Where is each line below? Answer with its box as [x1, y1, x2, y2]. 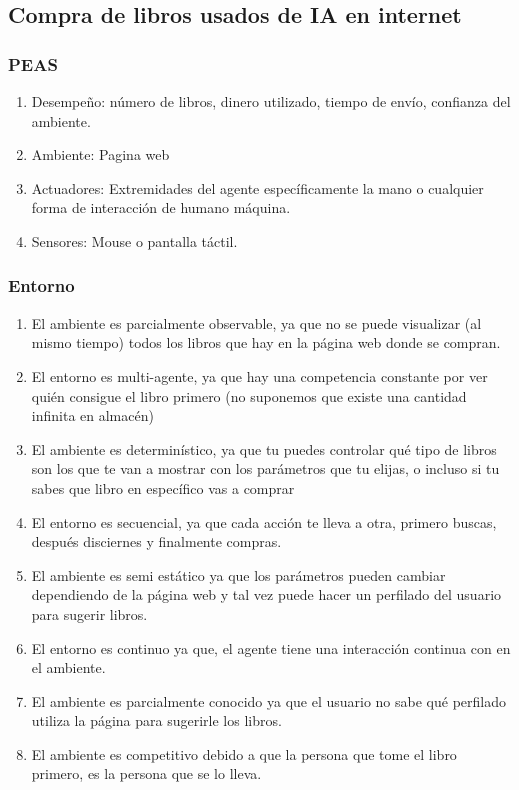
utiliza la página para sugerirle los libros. [31, 710, 282, 731]
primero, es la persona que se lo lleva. [31, 763, 262, 784]
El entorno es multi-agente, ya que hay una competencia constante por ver [31, 365, 488, 386]
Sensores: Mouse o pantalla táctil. [31, 230, 238, 251]
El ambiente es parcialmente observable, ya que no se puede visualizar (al [31, 312, 482, 333]
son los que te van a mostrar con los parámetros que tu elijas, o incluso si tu [31, 458, 500, 479]
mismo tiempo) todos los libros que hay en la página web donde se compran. [31, 332, 501, 353]
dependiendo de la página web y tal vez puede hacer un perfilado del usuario [31, 584, 502, 605]
